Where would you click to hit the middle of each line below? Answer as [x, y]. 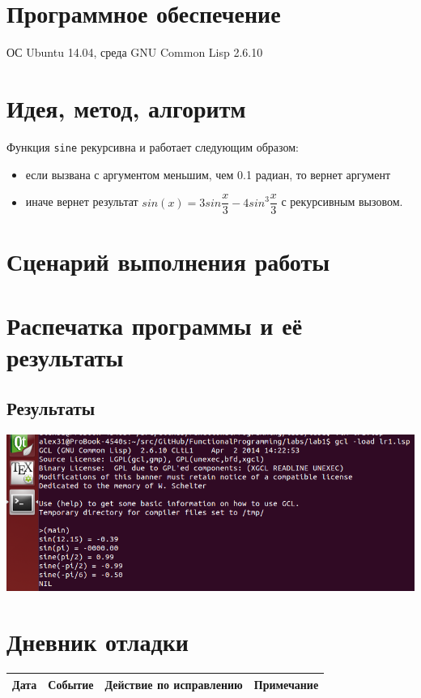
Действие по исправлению [174, 684]
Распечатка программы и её [155, 325]
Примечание [286, 684]
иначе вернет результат [82, 201]
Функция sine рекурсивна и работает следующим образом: [153, 146]
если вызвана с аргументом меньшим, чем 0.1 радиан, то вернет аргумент [208, 174]
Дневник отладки [98, 642]
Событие [71, 684]
